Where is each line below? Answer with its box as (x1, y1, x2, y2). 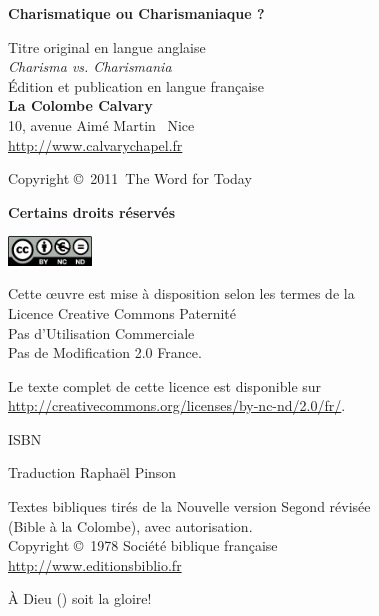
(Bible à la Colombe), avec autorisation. (8, 515, 253, 536)
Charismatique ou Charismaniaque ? (8, 3, 265, 23)
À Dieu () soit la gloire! (8, 588, 152, 609)
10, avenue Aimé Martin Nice (8, 114, 195, 135)
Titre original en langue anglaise (8, 36, 206, 57)
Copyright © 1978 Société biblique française (8, 535, 278, 556)
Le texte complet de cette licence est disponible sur (8, 375, 322, 396)
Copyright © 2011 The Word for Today (8, 168, 252, 189)
